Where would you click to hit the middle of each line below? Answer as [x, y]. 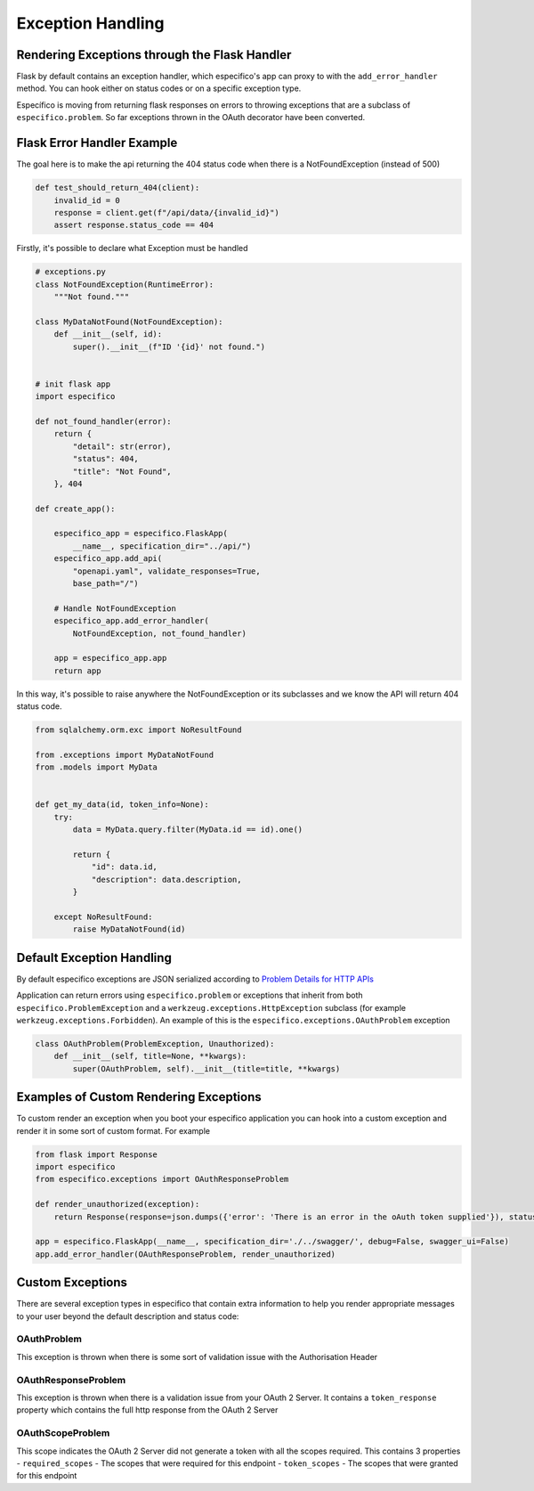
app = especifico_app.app [110, 658]
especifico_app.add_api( [108, 558]
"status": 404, [106, 459]
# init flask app [73, 384]
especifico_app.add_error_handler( [131, 621]
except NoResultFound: [103, 917]
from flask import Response [96, 1154]
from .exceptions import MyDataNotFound [124, 754]
